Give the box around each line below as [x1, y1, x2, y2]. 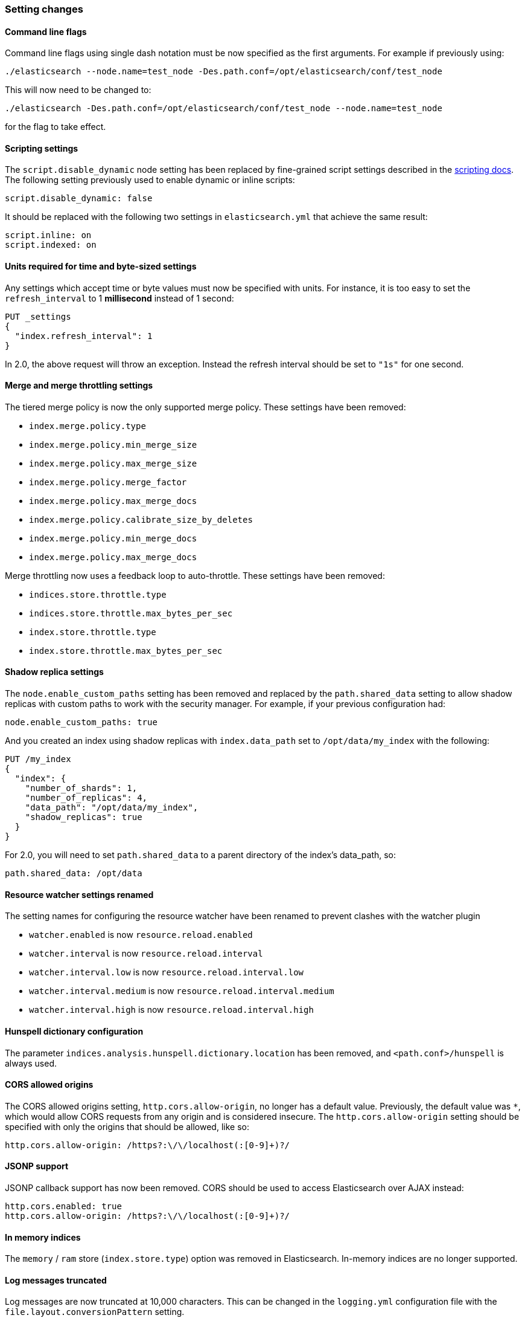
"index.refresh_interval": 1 [14, 331, 153, 341]
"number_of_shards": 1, [25, 783, 138, 793]
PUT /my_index [5, 754, 71, 764]
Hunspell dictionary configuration [5, 1026, 144, 1036]
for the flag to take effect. [5, 121, 106, 132]
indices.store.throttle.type [29, 589, 167, 599]
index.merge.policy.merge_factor [29, 477, 187, 487]
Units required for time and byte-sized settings [5, 261, 197, 272]
